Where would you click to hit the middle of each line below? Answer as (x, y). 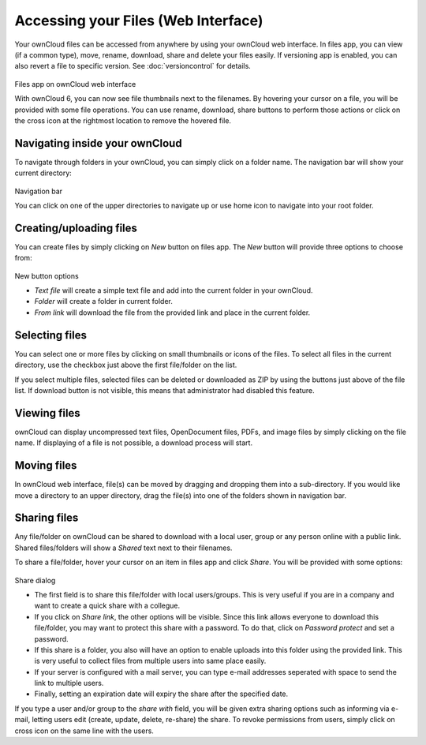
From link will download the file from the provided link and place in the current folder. (172, 313)
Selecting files (50, 335)
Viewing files (47, 413)
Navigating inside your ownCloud (98, 143)
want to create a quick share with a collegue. (107, 606)
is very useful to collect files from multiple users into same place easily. (150, 661)
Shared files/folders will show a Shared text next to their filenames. (123, 548)
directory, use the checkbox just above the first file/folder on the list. (126, 365)
